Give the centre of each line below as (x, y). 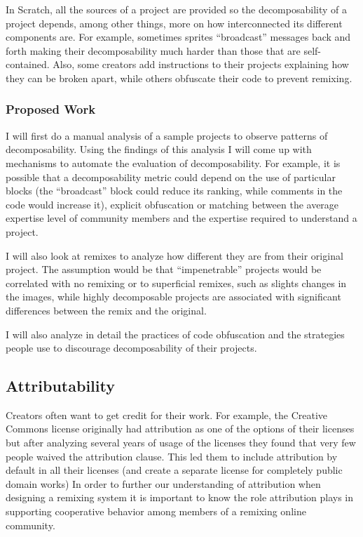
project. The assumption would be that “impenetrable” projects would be (164, 269)
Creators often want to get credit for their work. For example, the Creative (167, 415)
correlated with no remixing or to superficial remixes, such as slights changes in (176, 283)
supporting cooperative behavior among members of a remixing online (156, 511)
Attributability (60, 386)
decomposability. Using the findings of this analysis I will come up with (159, 149)
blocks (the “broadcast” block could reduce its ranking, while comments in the (174, 191)
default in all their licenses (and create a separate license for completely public (174, 470)
